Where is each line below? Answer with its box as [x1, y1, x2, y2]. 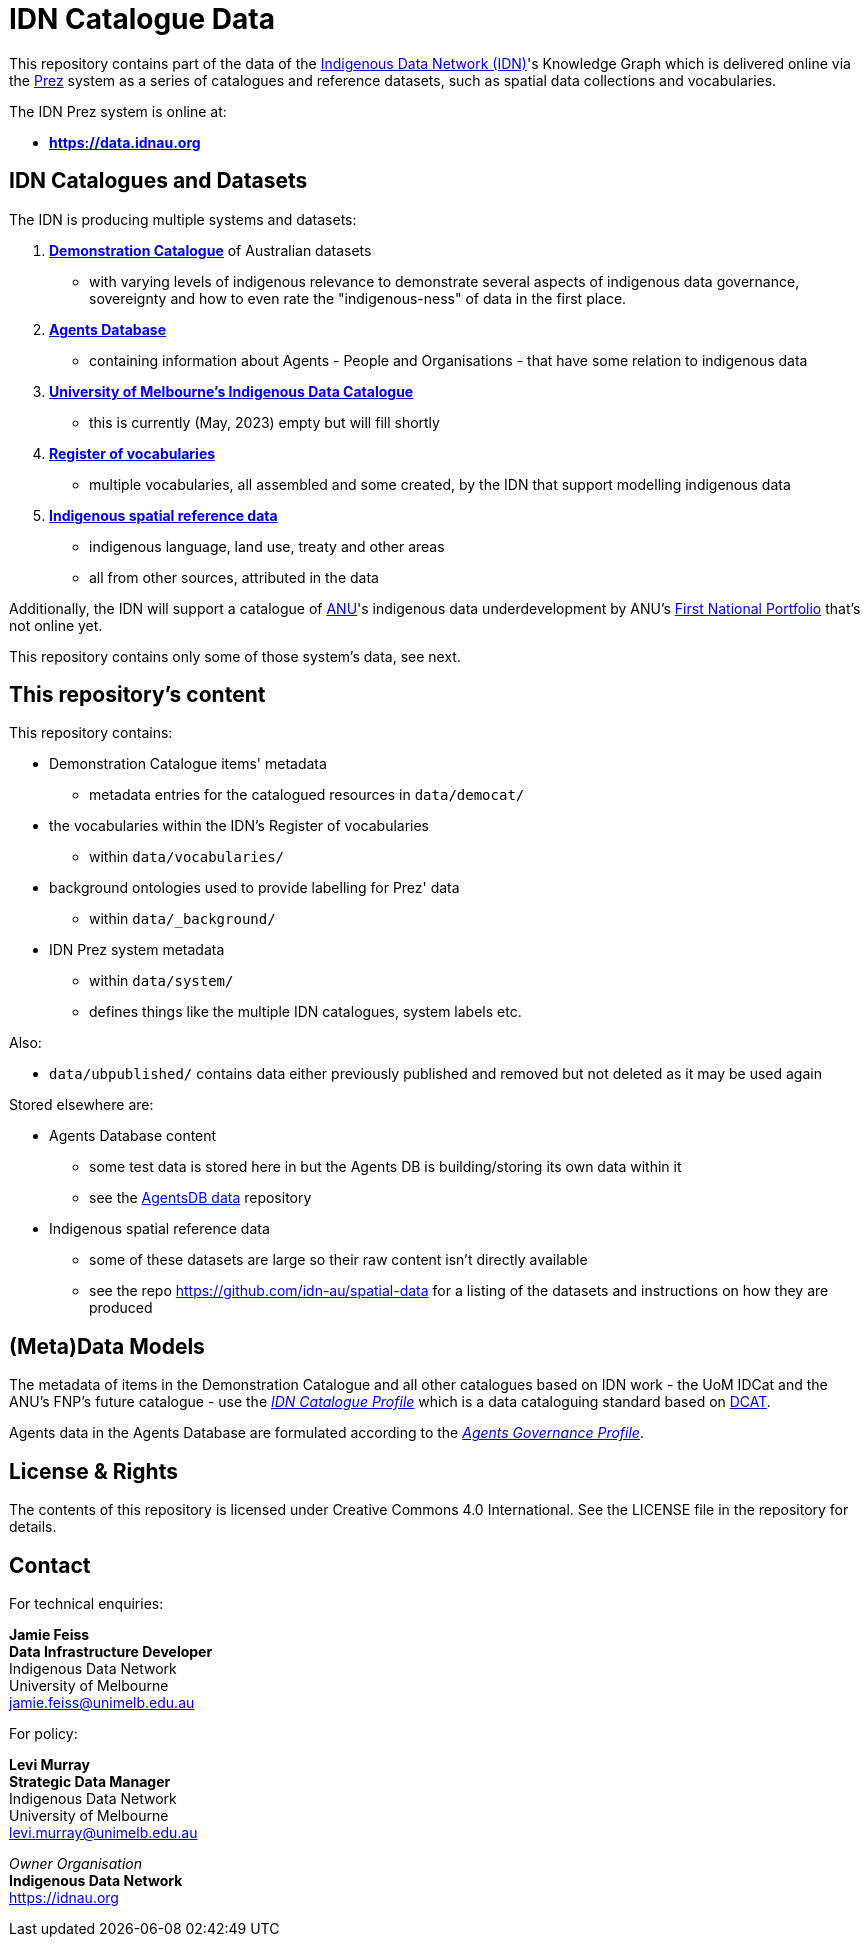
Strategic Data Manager [9, 1772, 171, 1790]
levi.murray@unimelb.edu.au [9, 1823, 198, 1841]
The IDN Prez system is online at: [9, 102, 227, 120]
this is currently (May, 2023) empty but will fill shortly [89, 413, 440, 431]
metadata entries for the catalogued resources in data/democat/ [89, 786, 525, 804]
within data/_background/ [89, 910, 276, 928]
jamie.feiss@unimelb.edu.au [9, 1693, 195, 1711]
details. [9, 1518, 57, 1536]
